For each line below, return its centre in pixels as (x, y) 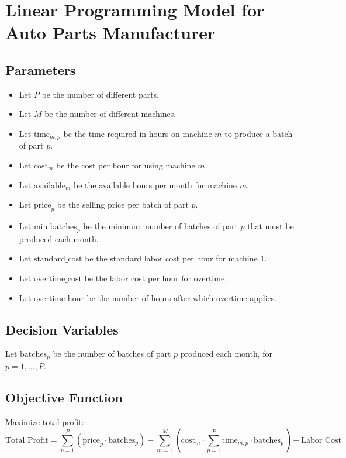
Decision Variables (62, 329)
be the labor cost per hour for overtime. (156, 278)
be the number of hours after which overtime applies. (182, 297)
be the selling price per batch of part (123, 204)
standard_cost (58, 259)
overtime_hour (59, 299)
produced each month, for (226, 354)
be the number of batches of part (112, 354)
